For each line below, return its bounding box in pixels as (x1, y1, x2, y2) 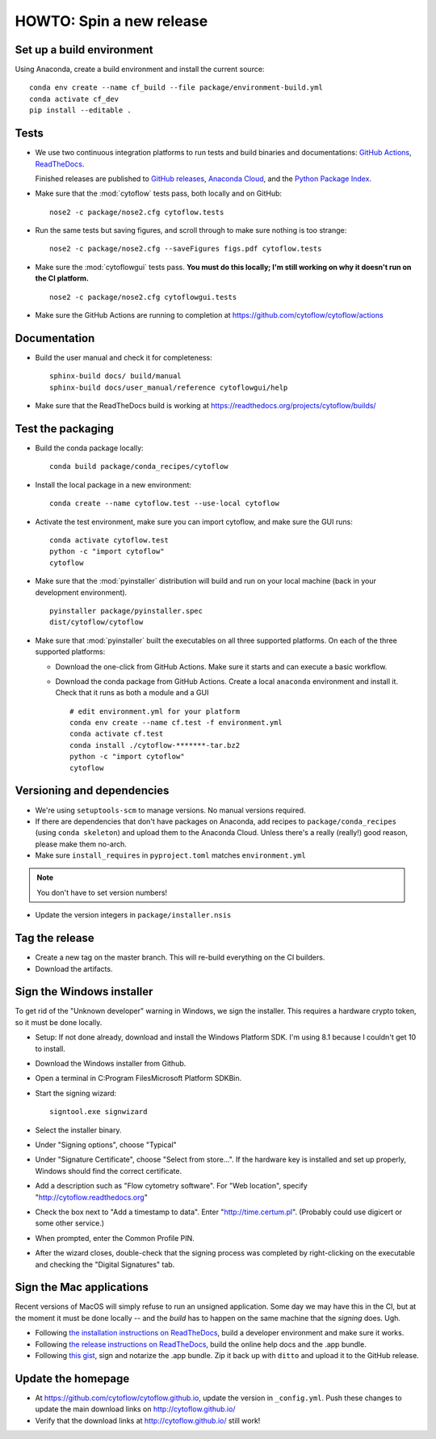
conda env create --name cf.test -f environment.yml (69, 718, 283, 728)
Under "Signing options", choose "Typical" (35, 1140, 177, 1150)
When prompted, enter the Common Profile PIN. (35, 1233, 195, 1243)
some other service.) (35, 1218, 105, 1228)
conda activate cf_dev (29, 94, 119, 103)
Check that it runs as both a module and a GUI (55, 688, 209, 698)
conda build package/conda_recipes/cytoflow (49, 462, 229, 471)
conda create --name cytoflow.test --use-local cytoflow (49, 499, 280, 509)
